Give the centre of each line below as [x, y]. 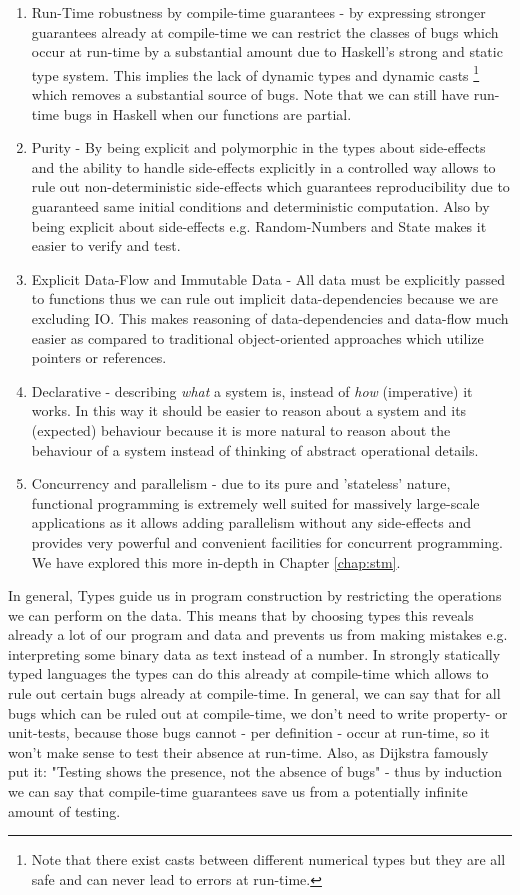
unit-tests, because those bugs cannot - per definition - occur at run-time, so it [249, 732]
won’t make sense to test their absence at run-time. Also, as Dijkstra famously [248, 751]
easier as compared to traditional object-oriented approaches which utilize [257, 337]
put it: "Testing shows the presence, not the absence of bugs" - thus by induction [255, 771]
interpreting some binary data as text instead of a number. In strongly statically [254, 653]
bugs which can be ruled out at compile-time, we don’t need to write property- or [258, 712]
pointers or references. [99, 357]
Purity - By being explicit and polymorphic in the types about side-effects [258, 147]
